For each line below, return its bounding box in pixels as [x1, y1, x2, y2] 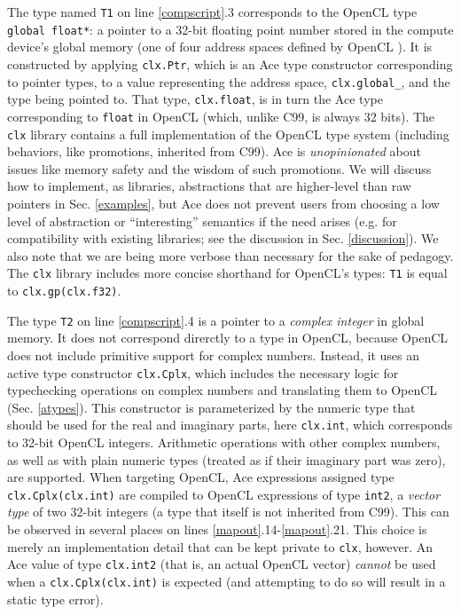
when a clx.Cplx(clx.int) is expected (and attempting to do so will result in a [7, 572, 446, 590]
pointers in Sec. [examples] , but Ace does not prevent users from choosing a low [7, 193, 440, 212]
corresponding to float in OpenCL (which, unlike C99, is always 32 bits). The [7, 106, 435, 125]
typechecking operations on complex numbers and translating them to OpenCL [7, 381, 438, 399]
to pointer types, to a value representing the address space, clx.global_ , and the [7, 72, 450, 91]
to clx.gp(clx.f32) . [7, 281, 121, 299]
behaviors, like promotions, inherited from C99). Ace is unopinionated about [7, 142, 422, 161]
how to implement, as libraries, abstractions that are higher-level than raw [7, 177, 411, 195]
